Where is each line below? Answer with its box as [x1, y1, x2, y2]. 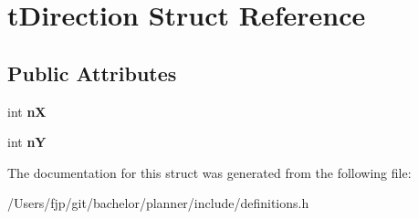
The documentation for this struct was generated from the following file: [7, 162, 412, 182]
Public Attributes [7, 58, 177, 87]
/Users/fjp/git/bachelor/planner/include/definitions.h [7, 193, 309, 213]
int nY [7, 132, 47, 151]
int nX [7, 101, 47, 120]
